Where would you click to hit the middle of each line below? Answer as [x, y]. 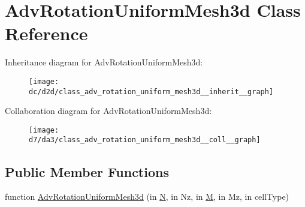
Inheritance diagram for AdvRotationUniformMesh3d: [104, 62]
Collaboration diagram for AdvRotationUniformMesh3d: [108, 111]
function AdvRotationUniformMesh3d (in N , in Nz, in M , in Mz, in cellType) [147, 196]
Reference [46, 33]
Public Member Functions [87, 171]
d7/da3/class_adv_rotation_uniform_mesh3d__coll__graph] [145, 140]
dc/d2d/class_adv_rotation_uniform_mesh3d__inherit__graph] [151, 91]
